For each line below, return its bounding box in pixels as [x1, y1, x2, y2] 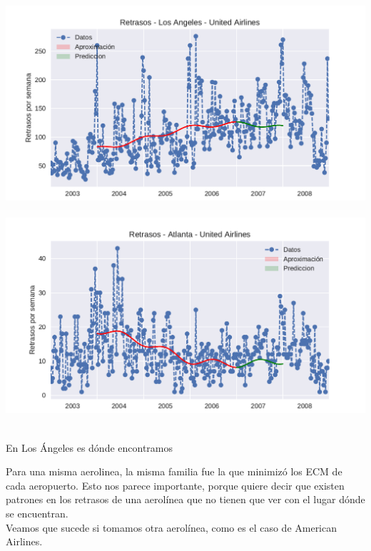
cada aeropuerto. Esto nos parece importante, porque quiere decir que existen [6, 477, 345, 492]
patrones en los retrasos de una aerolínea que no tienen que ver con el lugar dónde [6, 492, 365, 507]
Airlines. [6, 534, 43, 549]
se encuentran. [6, 506, 68, 521]
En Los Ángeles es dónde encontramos [6, 440, 173, 455]
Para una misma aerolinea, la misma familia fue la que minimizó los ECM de [6, 464, 342, 479]
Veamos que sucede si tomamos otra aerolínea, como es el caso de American [6, 520, 337, 535]
